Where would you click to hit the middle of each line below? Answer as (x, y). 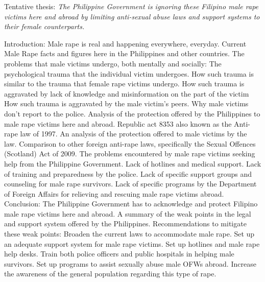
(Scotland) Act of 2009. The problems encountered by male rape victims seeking (130, 154)
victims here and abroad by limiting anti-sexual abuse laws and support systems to (132, 16)
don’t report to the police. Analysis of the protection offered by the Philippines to (132, 113)
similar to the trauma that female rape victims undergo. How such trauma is (124, 84)
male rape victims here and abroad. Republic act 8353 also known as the (118, 123)
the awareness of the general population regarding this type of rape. (110, 274)
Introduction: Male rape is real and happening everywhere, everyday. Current (125, 43)
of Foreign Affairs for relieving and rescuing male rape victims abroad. (114, 193)
